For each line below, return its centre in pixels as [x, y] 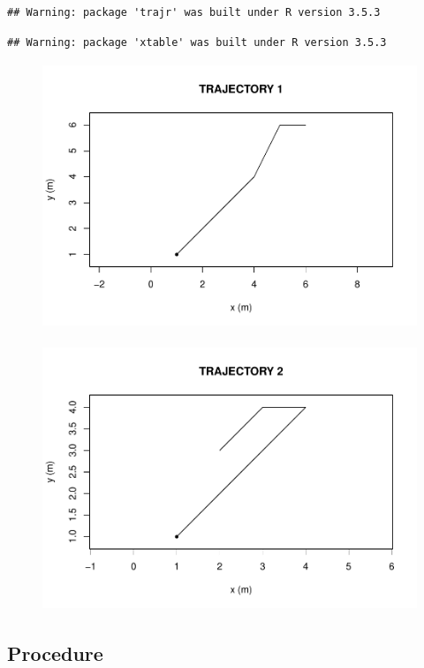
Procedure [55, 653]
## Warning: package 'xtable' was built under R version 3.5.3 [197, 42]
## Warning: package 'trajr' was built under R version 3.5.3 [194, 12]
